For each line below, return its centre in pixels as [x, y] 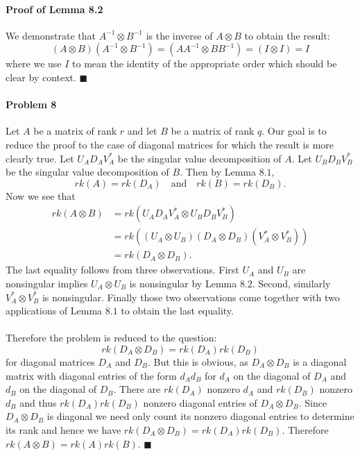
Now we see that [41, 195]
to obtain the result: [287, 35]
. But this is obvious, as [198, 362]
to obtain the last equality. [177, 311]
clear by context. [41, 77]
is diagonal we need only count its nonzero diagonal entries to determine [200, 416]
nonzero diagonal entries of [200, 402]
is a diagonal [320, 362]
